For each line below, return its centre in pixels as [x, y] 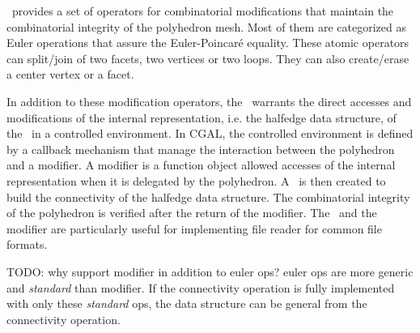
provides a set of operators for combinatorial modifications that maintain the [203, 11]
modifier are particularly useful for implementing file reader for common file [194, 228]
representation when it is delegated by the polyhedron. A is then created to [196, 180]
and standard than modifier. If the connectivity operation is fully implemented [201, 287]
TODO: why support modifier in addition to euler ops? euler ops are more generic [210, 271]
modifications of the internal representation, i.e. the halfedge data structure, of [202, 117]
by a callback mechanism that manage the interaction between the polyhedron [201, 149]
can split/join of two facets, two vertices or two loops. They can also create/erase [208, 58]
